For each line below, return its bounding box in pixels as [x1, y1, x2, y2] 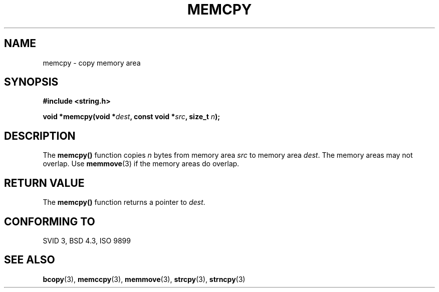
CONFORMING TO [4, 215, 95, 228]
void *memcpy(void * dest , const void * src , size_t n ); [43, 112, 221, 121]
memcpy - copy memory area [43, 58, 141, 67]
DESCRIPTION [4, 129, 76, 142]
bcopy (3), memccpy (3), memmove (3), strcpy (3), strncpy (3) [43, 274, 246, 283]
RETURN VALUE [4, 176, 85, 189]
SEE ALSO [4, 253, 55, 266]
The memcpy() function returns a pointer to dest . [43, 198, 205, 207]
